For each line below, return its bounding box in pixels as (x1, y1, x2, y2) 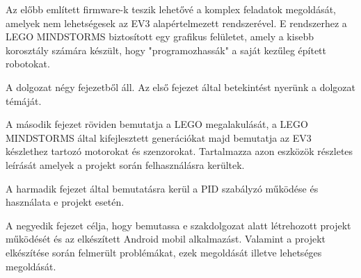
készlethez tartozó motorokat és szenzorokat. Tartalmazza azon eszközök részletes (6, 144, 353, 158)
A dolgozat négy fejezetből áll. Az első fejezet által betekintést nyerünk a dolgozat (6, 79, 355, 94)
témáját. (6, 93, 42, 108)
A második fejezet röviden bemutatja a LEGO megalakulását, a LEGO (6, 117, 308, 131)
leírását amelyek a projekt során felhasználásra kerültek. (6, 157, 245, 172)
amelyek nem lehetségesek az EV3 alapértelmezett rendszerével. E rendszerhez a (6, 15, 347, 30)
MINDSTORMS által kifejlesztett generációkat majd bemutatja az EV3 (6, 130, 312, 145)
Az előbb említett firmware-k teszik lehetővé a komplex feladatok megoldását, (6, 2, 337, 16)
